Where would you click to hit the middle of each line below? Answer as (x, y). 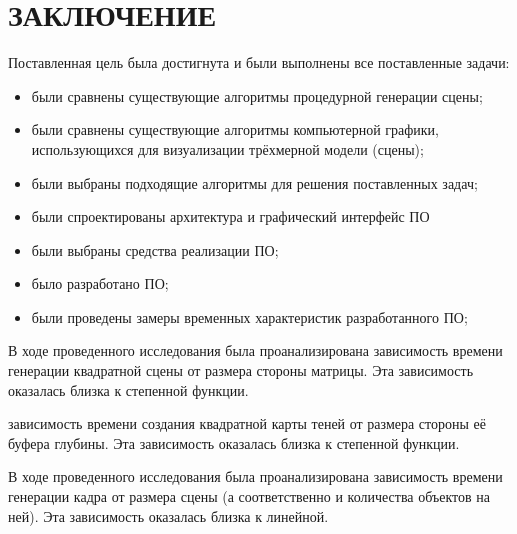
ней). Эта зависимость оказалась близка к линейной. (168, 515)
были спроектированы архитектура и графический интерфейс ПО (230, 216)
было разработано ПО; (100, 283)
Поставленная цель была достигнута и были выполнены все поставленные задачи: (259, 62)
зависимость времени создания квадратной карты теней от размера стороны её (247, 423)
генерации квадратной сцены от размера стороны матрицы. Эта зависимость (241, 370)
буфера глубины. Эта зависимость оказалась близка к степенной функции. (234, 442)
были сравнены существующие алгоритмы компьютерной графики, (235, 129)
